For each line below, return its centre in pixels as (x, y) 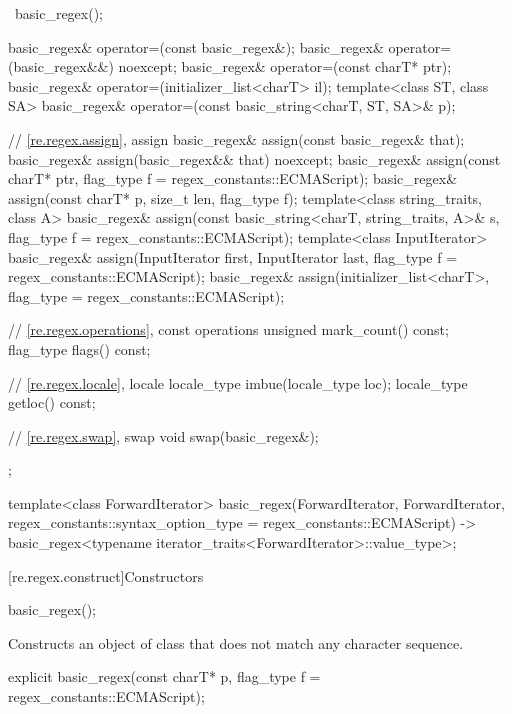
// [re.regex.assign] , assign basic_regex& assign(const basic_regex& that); (236, 138)
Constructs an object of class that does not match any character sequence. (236, 642)
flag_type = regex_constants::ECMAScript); (146, 295)
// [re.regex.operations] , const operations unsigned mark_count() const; (228, 329)
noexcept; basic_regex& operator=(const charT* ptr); (285, 66)
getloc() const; (52, 402)
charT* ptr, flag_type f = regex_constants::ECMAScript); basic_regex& (233, 178)
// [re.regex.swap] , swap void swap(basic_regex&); (163, 435)
